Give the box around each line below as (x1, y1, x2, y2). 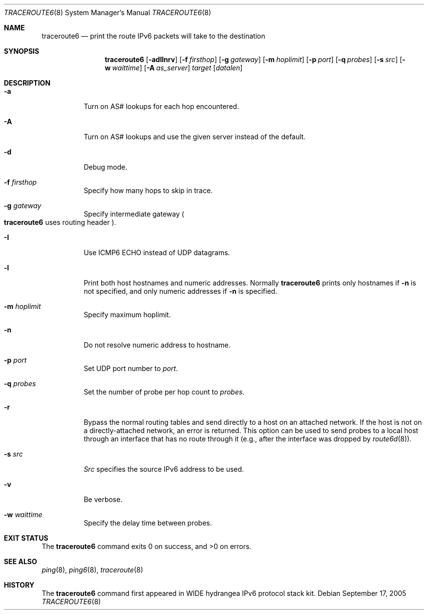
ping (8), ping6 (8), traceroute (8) (42, 566, 143, 574)
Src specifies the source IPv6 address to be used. (84, 465, 244, 473)
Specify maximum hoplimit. (84, 310, 171, 319)
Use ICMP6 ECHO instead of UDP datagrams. (84, 248, 230, 257)
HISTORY (4, 581, 35, 589)
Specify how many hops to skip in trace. (84, 186, 213, 195)
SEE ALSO (4, 557, 37, 566)
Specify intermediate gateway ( (84, 210, 184, 218)
